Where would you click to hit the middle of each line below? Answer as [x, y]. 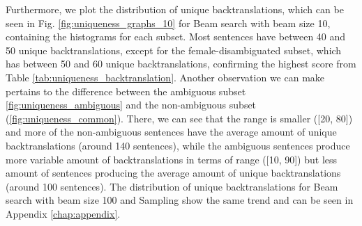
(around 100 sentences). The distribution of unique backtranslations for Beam [172, 186]
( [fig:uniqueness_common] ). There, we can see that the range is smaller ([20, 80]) [179, 118]
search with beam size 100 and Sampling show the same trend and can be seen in [180, 200]
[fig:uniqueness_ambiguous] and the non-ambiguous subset [131, 105]
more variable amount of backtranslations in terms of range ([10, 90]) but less [172, 159]
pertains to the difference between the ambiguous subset [126, 91]
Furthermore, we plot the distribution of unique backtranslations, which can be [175, 9]
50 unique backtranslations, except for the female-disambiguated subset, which [174, 50]
